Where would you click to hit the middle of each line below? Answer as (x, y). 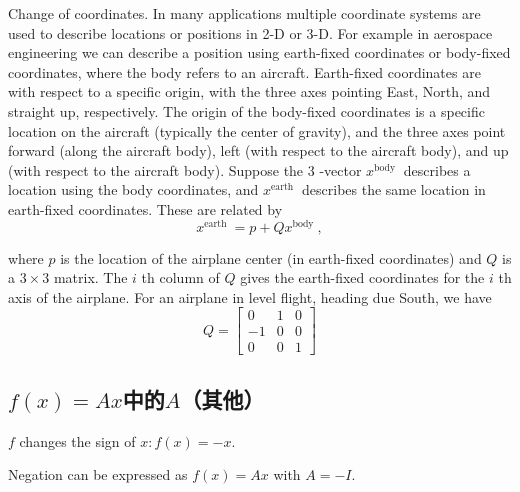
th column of (180, 277)
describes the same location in (394, 189)
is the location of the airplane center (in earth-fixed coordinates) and (271, 257)
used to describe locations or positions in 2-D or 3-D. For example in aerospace (250, 32)
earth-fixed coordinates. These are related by (145, 208)
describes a (437, 169)
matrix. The (90, 277)
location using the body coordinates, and (133, 189)
